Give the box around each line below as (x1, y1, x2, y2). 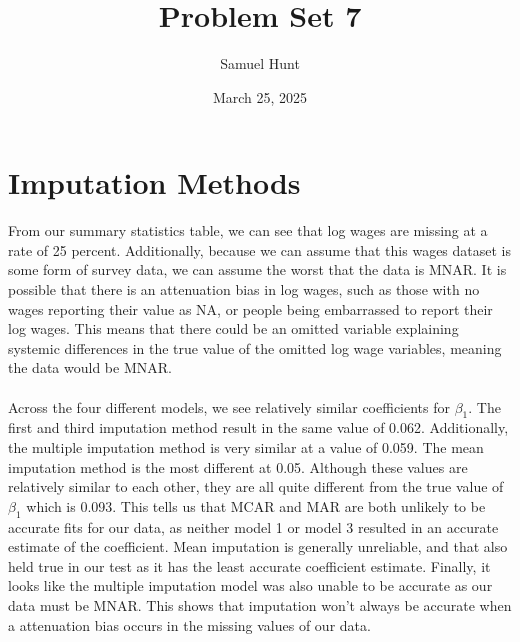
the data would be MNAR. (8, 357, 172, 378)
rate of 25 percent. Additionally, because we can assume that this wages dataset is (8, 239, 512, 260)
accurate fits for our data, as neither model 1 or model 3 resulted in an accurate (8, 516, 499, 537)
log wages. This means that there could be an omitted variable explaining (8, 318, 459, 339)
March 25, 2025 (212, 86, 308, 107)
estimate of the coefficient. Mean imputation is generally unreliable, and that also (8, 536, 508, 557)
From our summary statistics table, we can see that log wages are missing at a (8, 220, 488, 241)
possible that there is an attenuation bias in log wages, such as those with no (8, 279, 480, 300)
